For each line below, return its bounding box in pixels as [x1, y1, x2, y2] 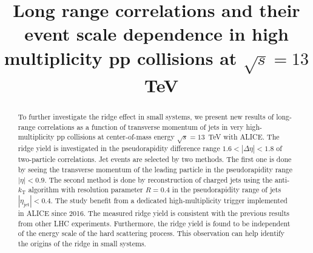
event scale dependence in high [24, 21, 289, 46]
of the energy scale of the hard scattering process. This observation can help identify [18, 228, 284, 238]
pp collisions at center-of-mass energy [56, 132, 175, 142]
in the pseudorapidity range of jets [172, 184, 281, 195]
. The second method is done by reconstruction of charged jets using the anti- [44, 174, 290, 184]
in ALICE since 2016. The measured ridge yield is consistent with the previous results [18, 207, 289, 218]
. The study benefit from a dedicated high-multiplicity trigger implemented [50, 195, 288, 205]
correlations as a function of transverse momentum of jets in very [38, 121, 244, 132]
